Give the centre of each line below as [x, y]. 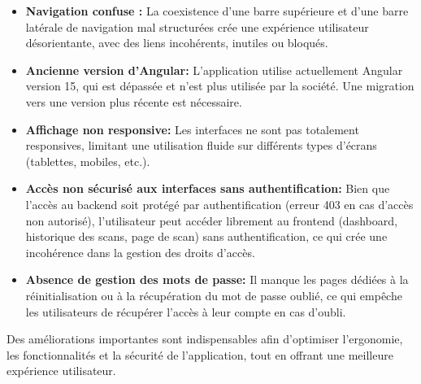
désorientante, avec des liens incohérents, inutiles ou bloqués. [177, 43]
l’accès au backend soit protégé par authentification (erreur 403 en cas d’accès [219, 204]
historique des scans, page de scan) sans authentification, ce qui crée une [206, 236]
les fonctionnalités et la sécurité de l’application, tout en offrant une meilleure [200, 354]
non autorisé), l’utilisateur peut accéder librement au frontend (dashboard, [211, 220]
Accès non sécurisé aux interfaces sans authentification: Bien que [208, 188]
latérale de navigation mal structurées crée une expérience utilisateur [197, 26]
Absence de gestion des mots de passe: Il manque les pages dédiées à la [217, 279]
